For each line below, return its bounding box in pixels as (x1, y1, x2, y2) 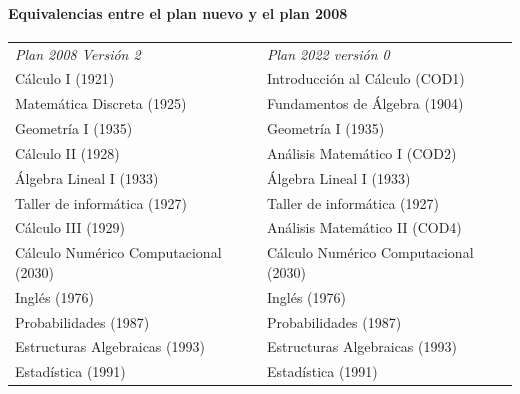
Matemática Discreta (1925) (15, 93, 187, 114)
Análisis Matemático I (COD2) (267, 142, 457, 163)
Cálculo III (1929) (15, 217, 126, 238)
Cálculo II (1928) (15, 142, 120, 163)
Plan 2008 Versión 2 (15, 43, 141, 64)
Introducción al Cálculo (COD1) (267, 68, 465, 89)
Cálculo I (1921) (15, 68, 115, 89)
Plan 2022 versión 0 (267, 43, 390, 64)
